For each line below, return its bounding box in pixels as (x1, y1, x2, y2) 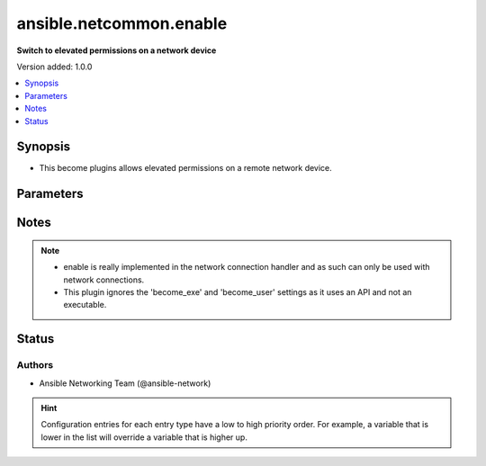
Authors (16, 359, 54, 372)
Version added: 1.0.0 (16, 61, 93, 72)
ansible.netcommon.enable (16, 13, 228, 33)
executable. (63, 300, 107, 310)
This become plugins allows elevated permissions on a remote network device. (39, 163, 332, 174)
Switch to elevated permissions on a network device (16, 45, 217, 56)
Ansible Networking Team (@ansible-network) (39, 378, 211, 389)
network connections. (63, 274, 145, 285)
